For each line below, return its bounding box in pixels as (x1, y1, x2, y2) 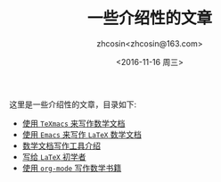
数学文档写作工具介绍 (21, 140, 101, 151)
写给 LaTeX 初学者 (21, 151, 86, 161)
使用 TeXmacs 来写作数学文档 (21, 118, 126, 128)
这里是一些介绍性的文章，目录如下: (9, 99, 137, 110)
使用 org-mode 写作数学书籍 (21, 162, 122, 173)
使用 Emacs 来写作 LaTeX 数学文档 (21, 128, 143, 139)
